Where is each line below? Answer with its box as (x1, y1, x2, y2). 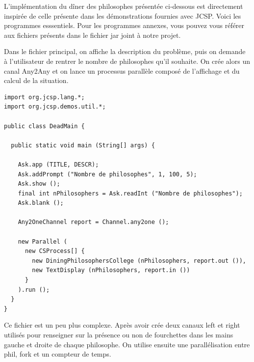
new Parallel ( (18, 238, 67, 245)
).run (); (18, 286, 50, 293)
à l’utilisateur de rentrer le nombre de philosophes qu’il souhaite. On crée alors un (4, 56, 250, 66)
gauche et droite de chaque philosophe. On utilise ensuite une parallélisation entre (4, 339, 250, 349)
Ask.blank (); (18, 199, 64, 207)
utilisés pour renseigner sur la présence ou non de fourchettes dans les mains (4, 330, 233, 339)
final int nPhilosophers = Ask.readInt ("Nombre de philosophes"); (18, 190, 243, 197)
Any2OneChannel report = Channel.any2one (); (18, 219, 169, 226)
